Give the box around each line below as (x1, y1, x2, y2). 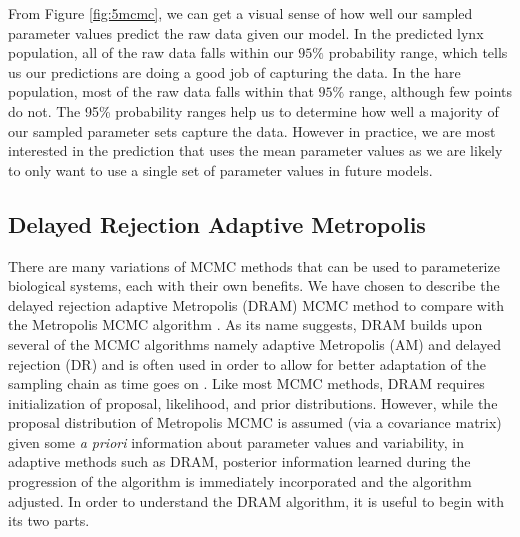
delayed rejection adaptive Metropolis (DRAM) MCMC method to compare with (8, 294, 505, 315)
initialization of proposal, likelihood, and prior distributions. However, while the (8, 392, 498, 413)
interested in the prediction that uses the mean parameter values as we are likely (8, 140, 503, 161)
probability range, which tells (328, 42, 508, 63)
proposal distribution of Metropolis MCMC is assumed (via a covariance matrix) (8, 412, 502, 433)
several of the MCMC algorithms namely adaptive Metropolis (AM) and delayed (8, 333, 502, 354)
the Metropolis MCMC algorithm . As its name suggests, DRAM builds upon (8, 314, 483, 335)
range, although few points (348, 81, 512, 102)
